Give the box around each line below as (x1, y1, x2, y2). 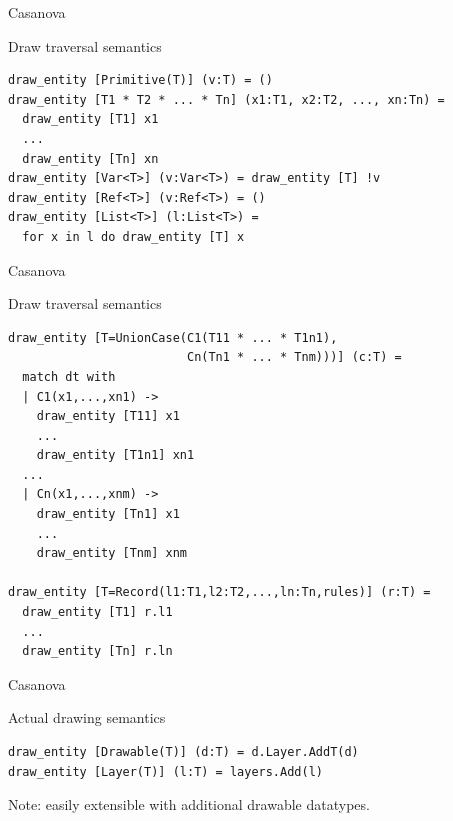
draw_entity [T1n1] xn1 (36, 448, 195, 463)
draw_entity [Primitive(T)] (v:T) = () (8, 73, 273, 88)
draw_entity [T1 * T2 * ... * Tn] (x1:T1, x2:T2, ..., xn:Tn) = (8, 92, 445, 107)
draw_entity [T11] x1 (36, 409, 180, 424)
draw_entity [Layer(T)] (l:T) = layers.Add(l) (8, 764, 323, 779)
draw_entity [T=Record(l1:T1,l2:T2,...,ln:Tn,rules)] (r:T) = (8, 585, 431, 600)
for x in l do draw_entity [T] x (22, 229, 245, 244)
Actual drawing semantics (8, 707, 166, 728)
